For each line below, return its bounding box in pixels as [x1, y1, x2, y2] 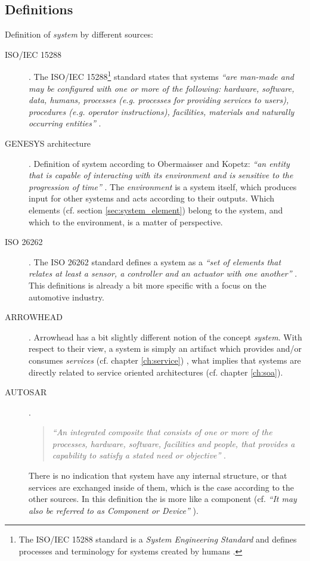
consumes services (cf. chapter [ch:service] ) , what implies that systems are [29, 354, 301, 366]
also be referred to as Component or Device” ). [29, 504, 199, 516]
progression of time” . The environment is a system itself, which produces [29, 180, 297, 193]
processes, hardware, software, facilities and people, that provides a [52, 437, 295, 450]
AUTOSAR [5, 386, 47, 398]
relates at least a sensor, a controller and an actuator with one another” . [29, 267, 297, 280]
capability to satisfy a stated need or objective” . [52, 449, 226, 461]
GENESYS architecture [5, 137, 91, 150]
